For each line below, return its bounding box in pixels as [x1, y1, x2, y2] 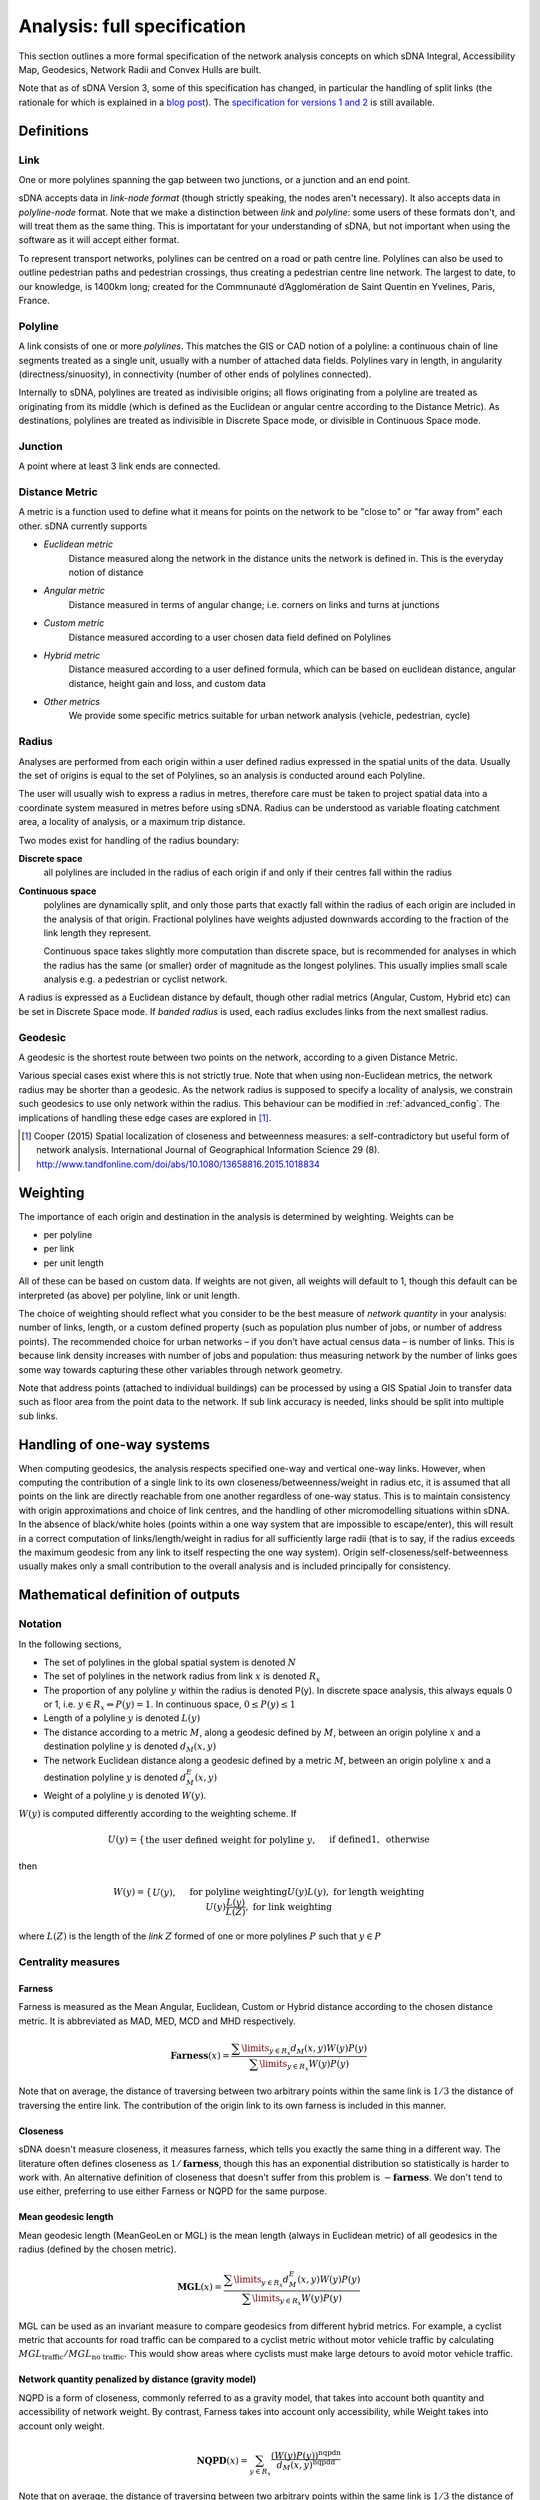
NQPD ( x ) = [196, 2455, 249, 2466]
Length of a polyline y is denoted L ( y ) [43, 1712, 201, 1724]
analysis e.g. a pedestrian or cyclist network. [43, 973, 228, 985]
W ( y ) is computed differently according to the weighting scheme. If [18, 1808, 297, 1819]
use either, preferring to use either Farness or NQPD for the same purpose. [18, 2185, 327, 2197]
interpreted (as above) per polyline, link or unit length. [18, 1289, 240, 1301]
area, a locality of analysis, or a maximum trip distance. [18, 816, 246, 828]
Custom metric [43, 617, 105, 629]
